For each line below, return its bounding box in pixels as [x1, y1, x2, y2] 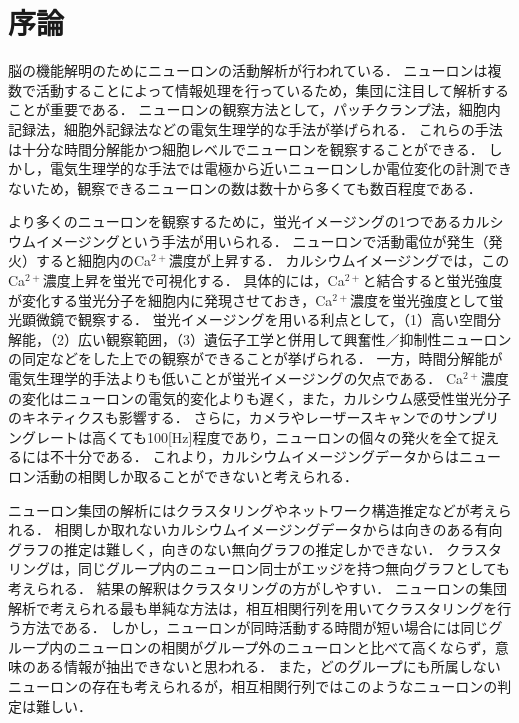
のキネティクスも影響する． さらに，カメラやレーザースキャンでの [8, 407, 444, 428]
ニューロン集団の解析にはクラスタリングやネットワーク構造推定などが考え [8, 499, 498, 520]
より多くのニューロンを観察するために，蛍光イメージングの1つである [8, 211, 462, 232]
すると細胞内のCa [35, 250, 152, 271]
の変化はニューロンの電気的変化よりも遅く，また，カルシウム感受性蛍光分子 [8, 387, 512, 408]
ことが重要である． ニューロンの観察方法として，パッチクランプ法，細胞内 [8, 99, 501, 120]
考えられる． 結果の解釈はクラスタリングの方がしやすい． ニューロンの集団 [8, 577, 507, 598]
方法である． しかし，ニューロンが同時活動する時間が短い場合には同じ [21, 617, 489, 638]
